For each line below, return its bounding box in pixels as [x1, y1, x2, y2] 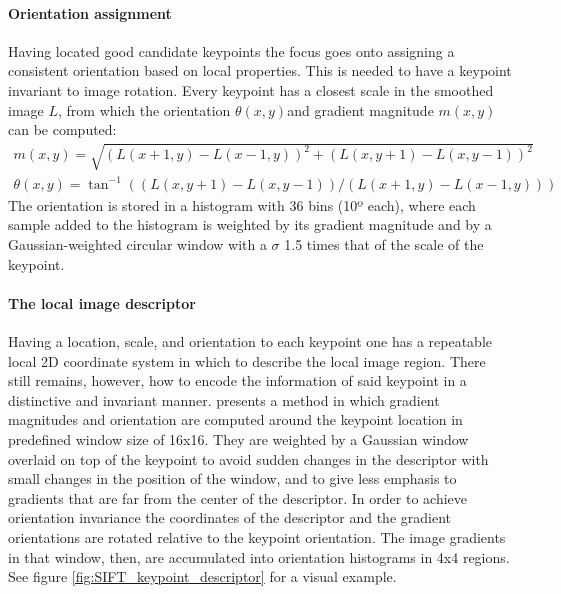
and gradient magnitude [287, 99, 434, 120]
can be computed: [8, 119, 117, 140]
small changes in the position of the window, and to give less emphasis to [8, 468, 457, 489]
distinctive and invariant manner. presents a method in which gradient [8, 389, 440, 410]
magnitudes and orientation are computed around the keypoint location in [8, 409, 463, 430]
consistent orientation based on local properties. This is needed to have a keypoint [8, 60, 512, 81]
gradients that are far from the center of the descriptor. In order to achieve [8, 487, 467, 508]
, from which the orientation [57, 99, 231, 120]
